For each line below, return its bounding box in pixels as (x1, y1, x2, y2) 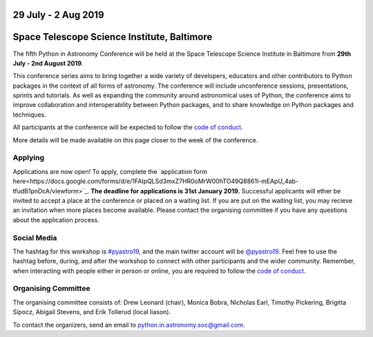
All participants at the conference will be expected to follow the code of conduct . (12, 123, 243, 131)
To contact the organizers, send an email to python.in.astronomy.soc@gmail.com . (12, 320, 245, 329)
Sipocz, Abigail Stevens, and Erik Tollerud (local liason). (12, 308, 171, 316)
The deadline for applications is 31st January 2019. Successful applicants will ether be (90, 186, 341, 195)
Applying (12, 153, 45, 162)
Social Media (12, 233, 57, 242)
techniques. (12, 110, 46, 119)
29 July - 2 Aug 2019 (12, 9, 104, 21)
